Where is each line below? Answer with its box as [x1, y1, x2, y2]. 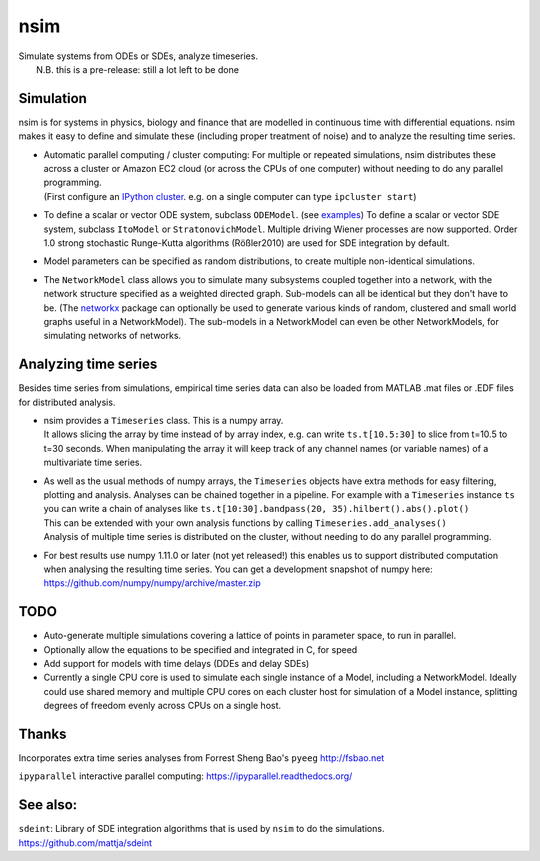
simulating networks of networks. [43, 330, 182, 342]
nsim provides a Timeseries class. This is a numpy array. [43, 415, 284, 426]
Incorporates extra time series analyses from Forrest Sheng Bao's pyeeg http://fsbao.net [18, 752, 385, 764]
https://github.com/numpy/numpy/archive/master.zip [43, 577, 262, 589]
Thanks [18, 725, 67, 742]
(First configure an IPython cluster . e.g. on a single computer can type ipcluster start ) [43, 190, 417, 202]
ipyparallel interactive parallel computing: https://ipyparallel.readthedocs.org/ [18, 770, 353, 782]
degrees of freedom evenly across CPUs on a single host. [43, 700, 282, 712]
